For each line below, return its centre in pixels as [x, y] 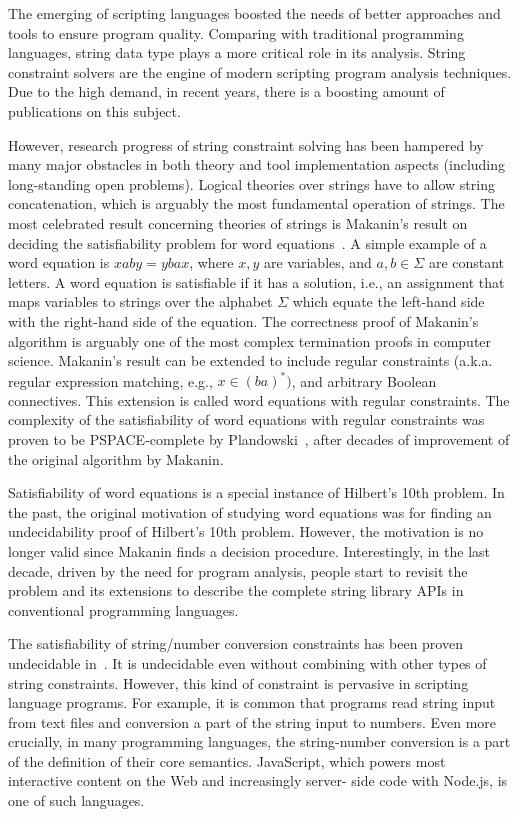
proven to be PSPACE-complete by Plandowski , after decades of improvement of [259, 438]
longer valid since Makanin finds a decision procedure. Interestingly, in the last [249, 550]
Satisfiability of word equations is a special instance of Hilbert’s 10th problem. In [256, 492]
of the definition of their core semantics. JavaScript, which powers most [227, 760]
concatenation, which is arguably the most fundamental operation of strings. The [256, 203]
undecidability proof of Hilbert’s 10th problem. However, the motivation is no [246, 531]
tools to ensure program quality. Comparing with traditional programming [236, 32]
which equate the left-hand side [388, 301]
